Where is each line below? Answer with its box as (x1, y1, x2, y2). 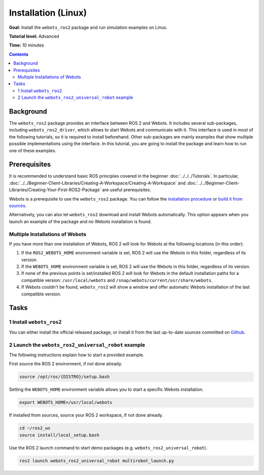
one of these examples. (9, 147, 56, 154)
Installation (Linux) (9, 7, 87, 18)
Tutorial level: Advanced (9, 33, 60, 39)
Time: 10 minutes (9, 42, 44, 48)
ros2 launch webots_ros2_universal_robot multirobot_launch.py (19, 458, 175, 463)
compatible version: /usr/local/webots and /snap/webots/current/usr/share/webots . (21, 277, 213, 283)
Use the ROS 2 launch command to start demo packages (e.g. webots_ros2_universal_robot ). (9, 445, 208, 451)
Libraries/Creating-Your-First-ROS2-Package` (9, 187, 101, 193)
